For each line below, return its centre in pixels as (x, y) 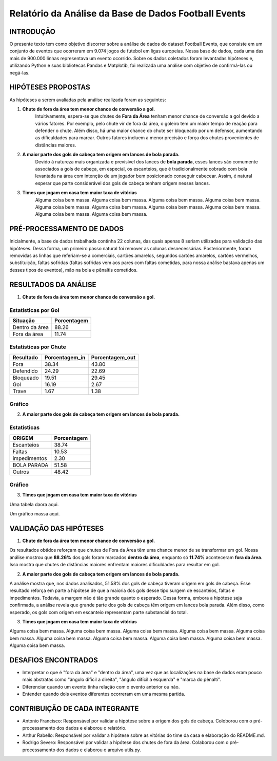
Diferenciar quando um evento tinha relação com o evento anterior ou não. (101, 686)
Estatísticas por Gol (34, 310)
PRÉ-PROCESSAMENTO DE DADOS (67, 229)
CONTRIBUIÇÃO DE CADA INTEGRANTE (74, 708)
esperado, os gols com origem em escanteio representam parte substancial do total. (99, 612)
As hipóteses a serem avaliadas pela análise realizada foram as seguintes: (88, 100)
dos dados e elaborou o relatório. (92, 728)
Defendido (25, 371)
